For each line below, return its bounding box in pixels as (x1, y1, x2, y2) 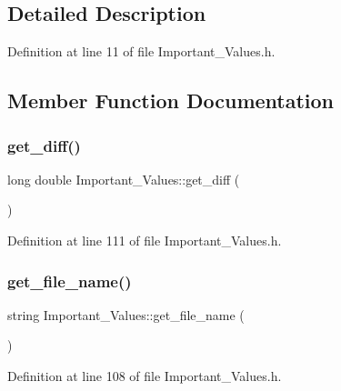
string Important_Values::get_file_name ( (7, 305, 245, 324)
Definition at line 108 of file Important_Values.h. (7, 366, 282, 385)
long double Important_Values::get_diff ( (7, 169, 240, 188)
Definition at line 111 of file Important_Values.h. (7, 230, 282, 249)
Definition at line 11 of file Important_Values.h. (7, 42, 276, 61)
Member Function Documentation (7, 86, 335, 115)
